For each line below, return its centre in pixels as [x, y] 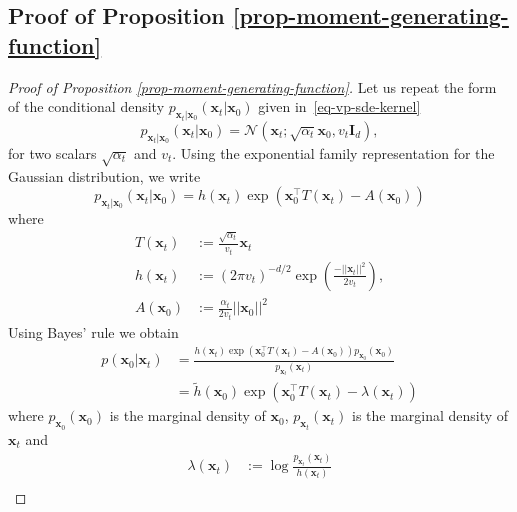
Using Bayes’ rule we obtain [93, 331]
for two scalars [52, 152]
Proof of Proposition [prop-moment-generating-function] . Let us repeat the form [252, 86]
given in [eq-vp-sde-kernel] [339, 106]
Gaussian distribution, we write [104, 175]
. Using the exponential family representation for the [333, 152]
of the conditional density [86, 106]
